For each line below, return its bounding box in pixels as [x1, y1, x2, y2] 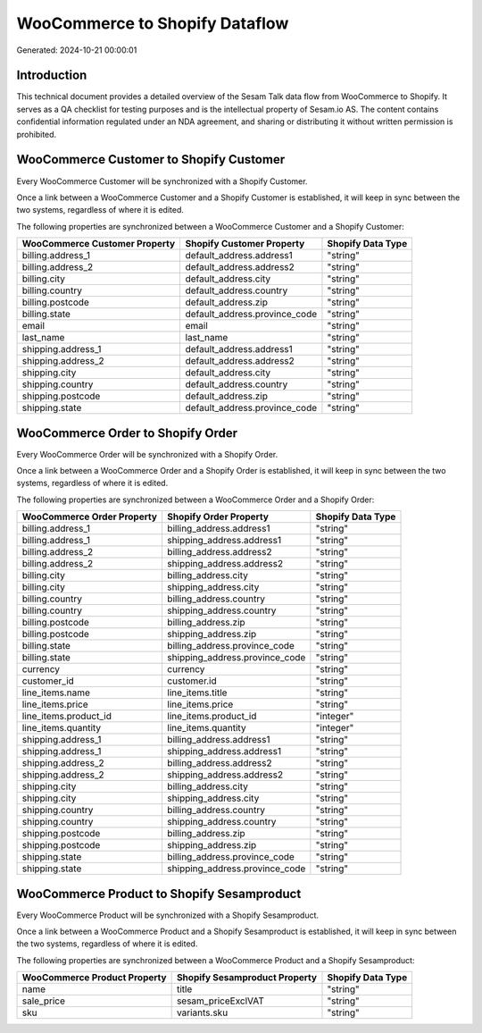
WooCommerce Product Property [21, 971, 167, 984]
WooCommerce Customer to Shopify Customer [16, 152, 286, 167]
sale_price [21, 995, 66, 1007]
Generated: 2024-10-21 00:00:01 [16, 45, 137, 55]
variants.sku [176, 1006, 229, 1019]
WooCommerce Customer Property [21, 238, 176, 250]
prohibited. [16, 129, 57, 139]
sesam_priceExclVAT [176, 995, 265, 1007]
